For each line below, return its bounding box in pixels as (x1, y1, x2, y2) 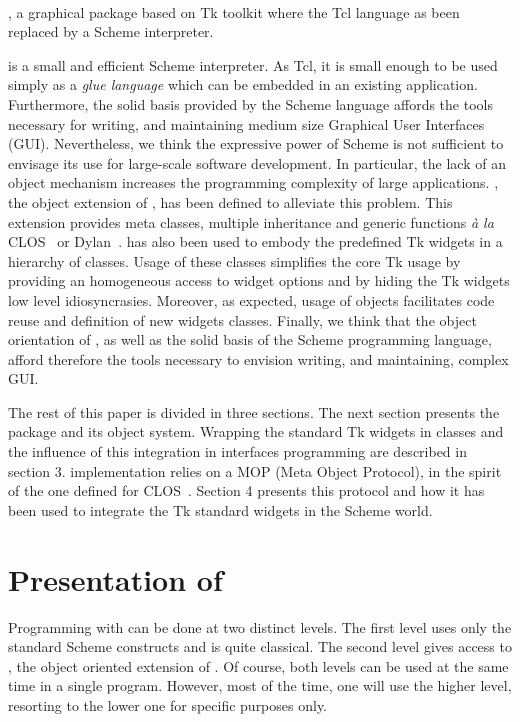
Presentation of (8, 558, 223, 599)
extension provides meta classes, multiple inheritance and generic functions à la (8, 211, 494, 232)
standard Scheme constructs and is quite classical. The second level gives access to (8, 636, 512, 657)
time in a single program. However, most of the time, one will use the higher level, (8, 675, 512, 696)
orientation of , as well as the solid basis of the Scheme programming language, (8, 329, 492, 350)
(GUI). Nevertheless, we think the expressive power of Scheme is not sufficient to (8, 133, 504, 154)
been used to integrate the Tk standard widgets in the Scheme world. (8, 499, 433, 520)
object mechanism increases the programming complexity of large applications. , (8, 172, 499, 193)
